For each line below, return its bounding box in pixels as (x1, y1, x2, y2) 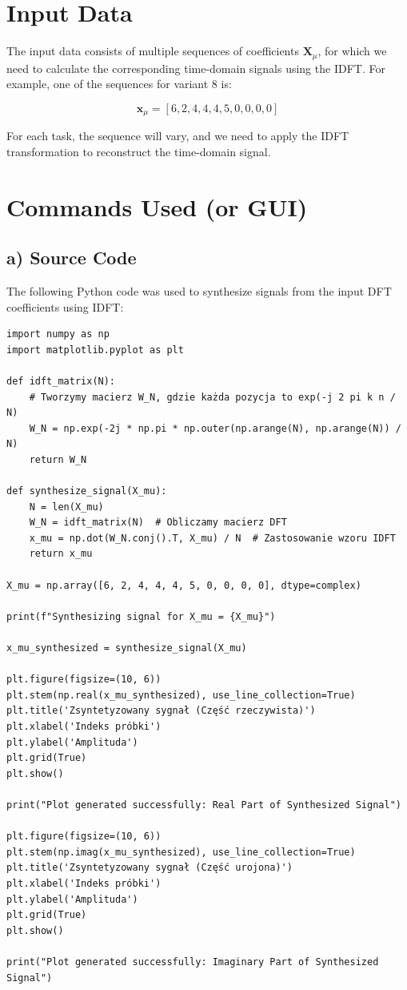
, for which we (317, 42, 387, 59)
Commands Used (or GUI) (6, 190, 308, 223)
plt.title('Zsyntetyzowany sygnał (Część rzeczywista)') (6, 705, 316, 717)
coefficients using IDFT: (6, 298, 124, 315)
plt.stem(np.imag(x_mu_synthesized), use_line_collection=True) (6, 846, 356, 858)
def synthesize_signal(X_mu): (6, 485, 167, 497)
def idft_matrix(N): (6, 375, 116, 387)
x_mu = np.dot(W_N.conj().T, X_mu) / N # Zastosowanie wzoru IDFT (29, 532, 396, 544)
